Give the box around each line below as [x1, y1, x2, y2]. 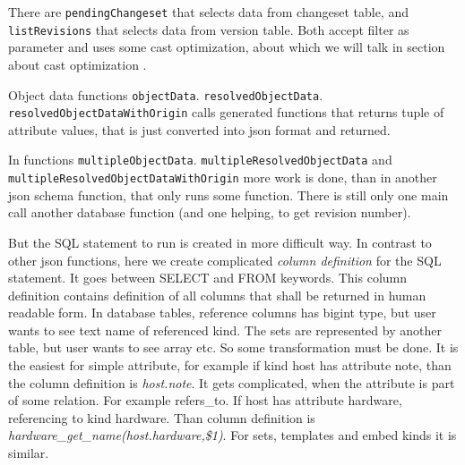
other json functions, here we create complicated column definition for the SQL [8, 250, 442, 269]
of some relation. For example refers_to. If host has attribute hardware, [8, 391, 402, 410]
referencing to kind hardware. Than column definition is [8, 408, 315, 427]
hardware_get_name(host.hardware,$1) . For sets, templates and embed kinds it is [8, 426, 457, 444]
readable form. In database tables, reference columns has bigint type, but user [8, 303, 436, 322]
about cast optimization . [8, 55, 147, 73]
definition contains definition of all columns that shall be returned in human [8, 285, 426, 304]
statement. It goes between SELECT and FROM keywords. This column [8, 268, 408, 287]
